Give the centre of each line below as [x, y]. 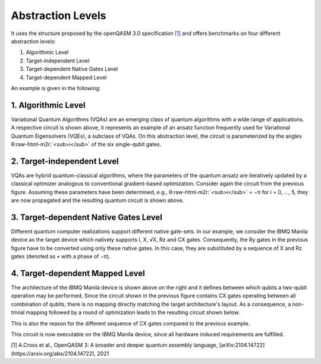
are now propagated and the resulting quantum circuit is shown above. [97, 200]
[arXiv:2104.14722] [242, 345]
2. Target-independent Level [65, 161]
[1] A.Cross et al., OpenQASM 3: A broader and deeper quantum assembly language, [114, 345]
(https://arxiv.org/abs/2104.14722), [53, 353]
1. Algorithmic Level [48, 105]
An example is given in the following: [56, 88]
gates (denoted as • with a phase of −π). [61, 257]
